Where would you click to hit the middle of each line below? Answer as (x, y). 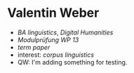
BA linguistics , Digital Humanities (65, 32)
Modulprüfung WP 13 (48, 39)
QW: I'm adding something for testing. (72, 62)
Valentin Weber (53, 13)
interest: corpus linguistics (56, 55)
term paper (34, 47)
